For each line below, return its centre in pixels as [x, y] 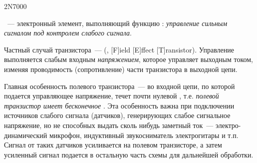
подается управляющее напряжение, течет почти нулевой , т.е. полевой [112, 96]
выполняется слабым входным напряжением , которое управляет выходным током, [128, 59]
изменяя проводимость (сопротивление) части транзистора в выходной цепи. [121, 69]
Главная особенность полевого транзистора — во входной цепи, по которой [120, 86]
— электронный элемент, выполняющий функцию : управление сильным [117, 23]
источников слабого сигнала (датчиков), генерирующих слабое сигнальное [117, 115]
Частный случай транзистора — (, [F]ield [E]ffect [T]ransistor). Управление [119, 49]
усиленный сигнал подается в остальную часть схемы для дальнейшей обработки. [129, 154]
